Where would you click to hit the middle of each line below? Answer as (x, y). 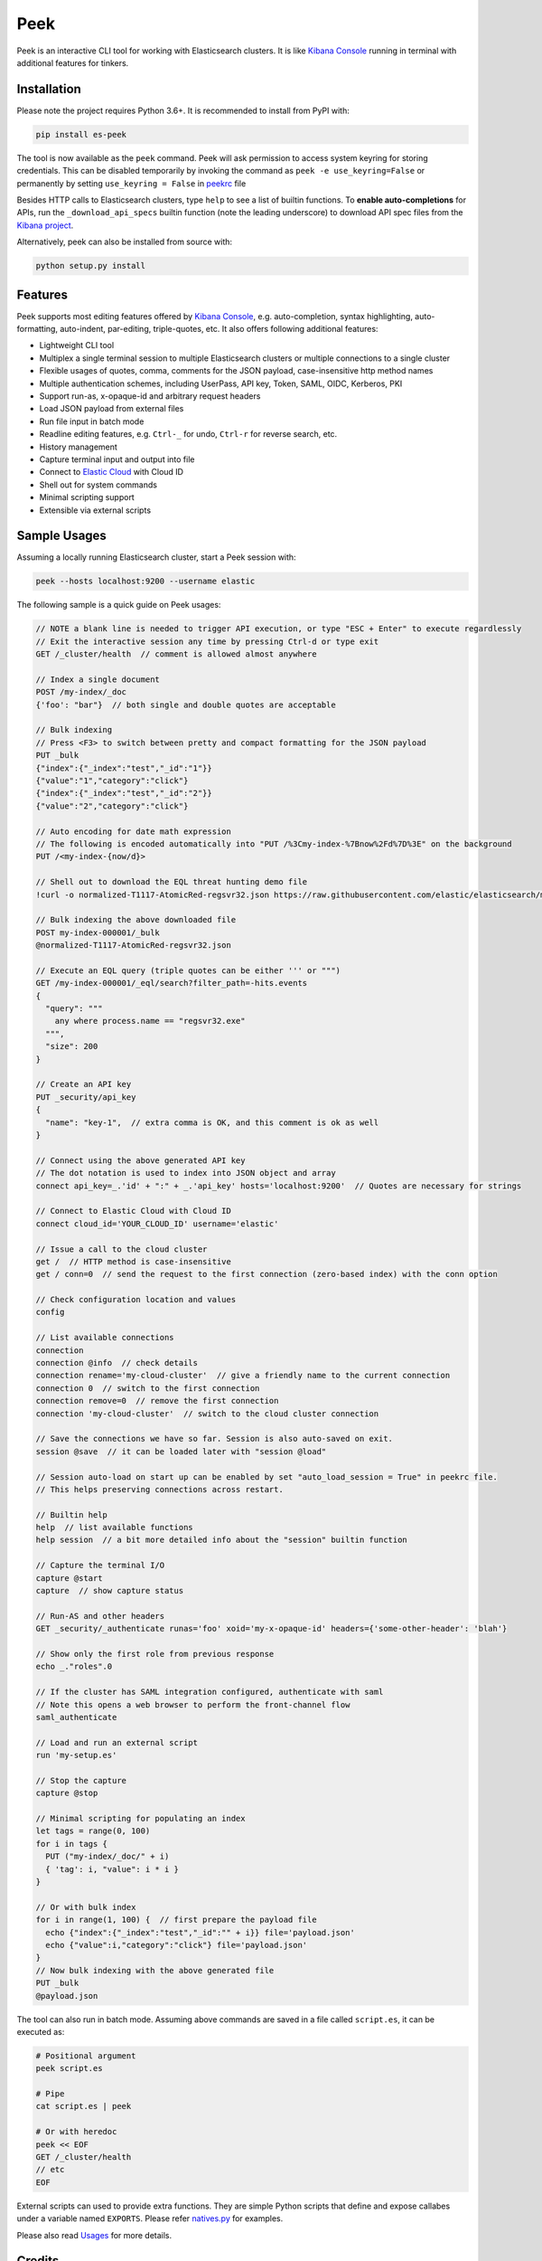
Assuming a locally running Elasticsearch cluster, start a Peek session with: (157, 557)
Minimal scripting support (87, 497)
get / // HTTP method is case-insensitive (134, 1261)
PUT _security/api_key (86, 1097)
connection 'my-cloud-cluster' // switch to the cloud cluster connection (207, 1414)
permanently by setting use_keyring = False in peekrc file (131, 183)
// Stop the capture (81, 1780)
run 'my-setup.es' (76, 1755)
